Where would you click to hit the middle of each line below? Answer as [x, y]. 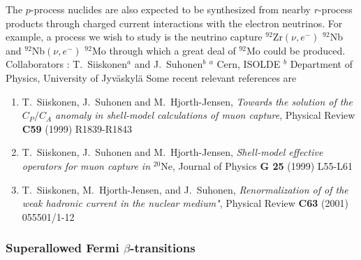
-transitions [163, 248]
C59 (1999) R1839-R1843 [77, 128]
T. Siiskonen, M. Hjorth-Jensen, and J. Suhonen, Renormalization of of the [185, 189]
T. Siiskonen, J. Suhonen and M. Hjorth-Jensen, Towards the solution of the [187, 101]
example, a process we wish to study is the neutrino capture [134, 37]
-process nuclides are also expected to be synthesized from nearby [170, 9]
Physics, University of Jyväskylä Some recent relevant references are [151, 77]
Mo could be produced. [296, 50]
